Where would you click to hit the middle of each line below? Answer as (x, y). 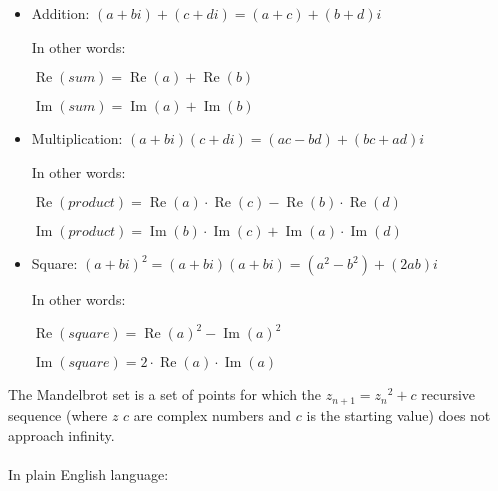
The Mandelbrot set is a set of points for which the (165, 394)
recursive (448, 394)
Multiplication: (77, 138)
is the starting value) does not (398, 414)
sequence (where (58, 414)
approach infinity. (61, 434)
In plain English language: (88, 473)
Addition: (60, 13)
